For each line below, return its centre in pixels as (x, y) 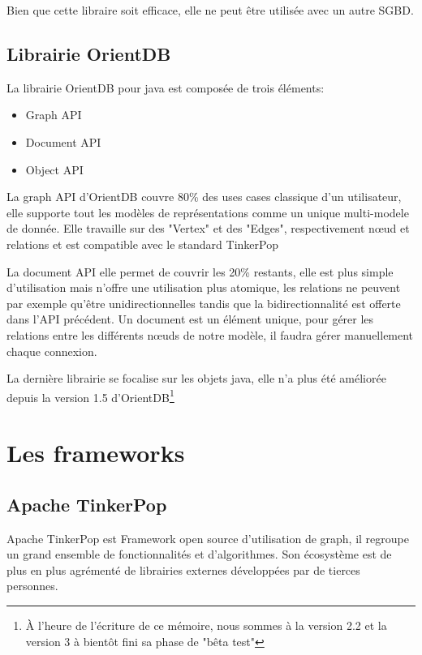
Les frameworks (96, 453)
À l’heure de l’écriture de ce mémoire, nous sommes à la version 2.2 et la (206, 625)
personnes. (32, 586)
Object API (54, 169)
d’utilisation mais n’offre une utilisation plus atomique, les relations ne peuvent (204, 287)
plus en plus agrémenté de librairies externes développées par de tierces (183, 569)
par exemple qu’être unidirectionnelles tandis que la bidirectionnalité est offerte (204, 303)
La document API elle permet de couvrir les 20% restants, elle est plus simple (200, 271)
